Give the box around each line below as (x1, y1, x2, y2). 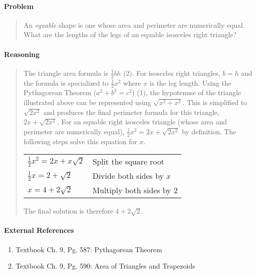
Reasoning (4, 49, 40, 59)
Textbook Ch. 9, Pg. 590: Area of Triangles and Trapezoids (15, 261, 195, 271)
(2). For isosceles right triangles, (123, 67, 220, 78)
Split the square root (92, 156, 165, 167)
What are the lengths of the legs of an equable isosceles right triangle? (23, 29, 237, 40)
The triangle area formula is (23, 67, 109, 78)
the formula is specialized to (23, 77, 109, 88)
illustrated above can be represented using (23, 97, 151, 108)
